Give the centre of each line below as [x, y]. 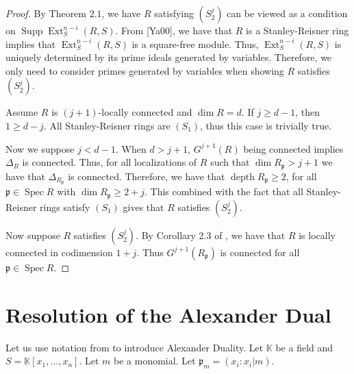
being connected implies [293, 148]
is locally [317, 235]
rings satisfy [65, 207]
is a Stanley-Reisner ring [298, 30]
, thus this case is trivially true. [266, 125]
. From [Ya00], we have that [174, 30]
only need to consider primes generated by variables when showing [145, 70]
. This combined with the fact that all [224, 191]
